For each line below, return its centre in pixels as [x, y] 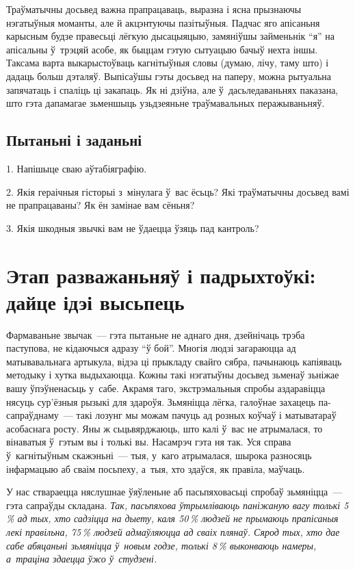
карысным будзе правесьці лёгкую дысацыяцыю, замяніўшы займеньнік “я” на [171, 36]
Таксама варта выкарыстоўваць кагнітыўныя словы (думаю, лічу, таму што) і [168, 63]
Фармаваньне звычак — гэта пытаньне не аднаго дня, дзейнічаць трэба [156, 334]
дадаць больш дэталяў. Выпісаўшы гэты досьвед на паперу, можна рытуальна [169, 76]
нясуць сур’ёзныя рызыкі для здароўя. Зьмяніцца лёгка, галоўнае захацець [161, 401]
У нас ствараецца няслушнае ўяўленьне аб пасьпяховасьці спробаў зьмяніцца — [174, 492]
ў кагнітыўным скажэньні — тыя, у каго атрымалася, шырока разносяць [159, 455]
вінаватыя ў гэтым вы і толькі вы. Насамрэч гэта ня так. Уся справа [149, 442]
